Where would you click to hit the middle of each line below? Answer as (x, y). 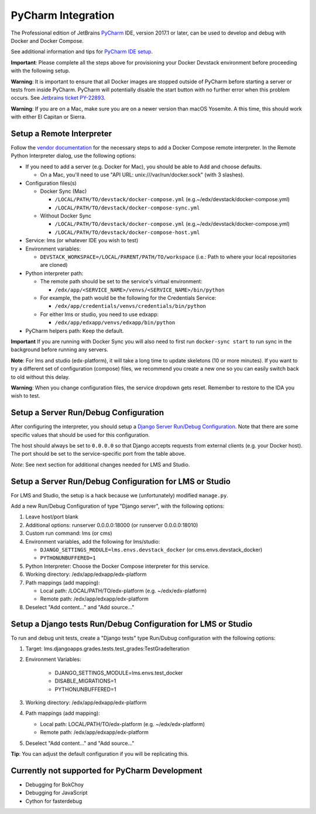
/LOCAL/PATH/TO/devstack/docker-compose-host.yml (127, 232)
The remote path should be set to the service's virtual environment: (121, 281)
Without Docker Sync (66, 216)
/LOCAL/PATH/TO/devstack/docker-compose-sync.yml (127, 208)
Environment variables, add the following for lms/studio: (93, 541)
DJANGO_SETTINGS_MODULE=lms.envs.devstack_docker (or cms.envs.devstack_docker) (151, 550)
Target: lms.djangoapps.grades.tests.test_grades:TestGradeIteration (107, 649)
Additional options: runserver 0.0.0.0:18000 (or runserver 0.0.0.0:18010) (112, 525)
